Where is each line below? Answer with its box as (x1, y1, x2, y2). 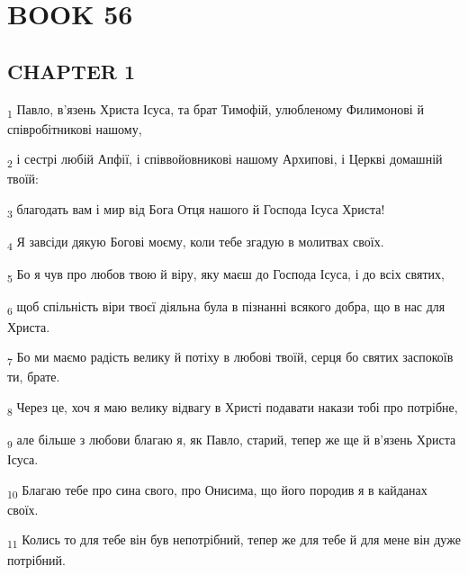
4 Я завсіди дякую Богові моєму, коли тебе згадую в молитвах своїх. (7, 232, 384, 253)
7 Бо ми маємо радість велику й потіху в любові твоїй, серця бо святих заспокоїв (7, 347, 454, 368)
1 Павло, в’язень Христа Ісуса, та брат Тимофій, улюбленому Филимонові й (7, 99, 424, 121)
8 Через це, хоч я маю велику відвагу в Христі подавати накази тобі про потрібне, (7, 397, 458, 418)
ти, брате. (7, 367, 60, 386)
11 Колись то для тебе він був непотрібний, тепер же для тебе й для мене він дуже (7, 530, 461, 552)
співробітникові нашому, (7, 119, 142, 138)
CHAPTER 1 (7, 57, 136, 85)
